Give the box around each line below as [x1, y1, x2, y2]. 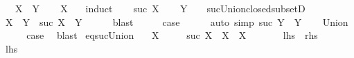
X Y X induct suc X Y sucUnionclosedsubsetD [15, 1, 306, 15]
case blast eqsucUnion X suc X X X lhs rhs [26, 28, 318, 42]
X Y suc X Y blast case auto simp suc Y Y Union [5, 14, 348, 29]
